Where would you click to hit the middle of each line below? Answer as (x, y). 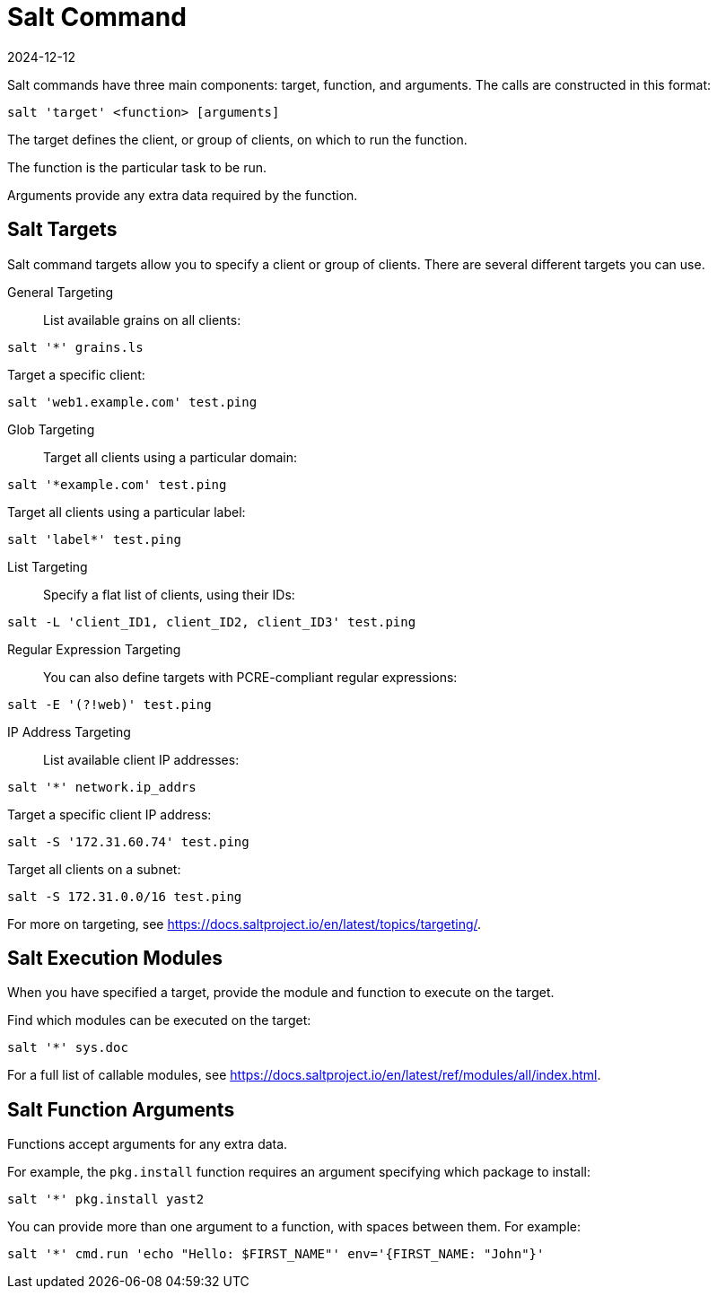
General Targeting (60, 292)
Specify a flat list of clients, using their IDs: (169, 594)
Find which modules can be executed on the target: (159, 1020)
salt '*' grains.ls (75, 347)
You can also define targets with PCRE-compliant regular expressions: (250, 677)
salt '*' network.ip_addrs (102, 787)
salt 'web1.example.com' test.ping (132, 402)
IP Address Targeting (69, 731)
